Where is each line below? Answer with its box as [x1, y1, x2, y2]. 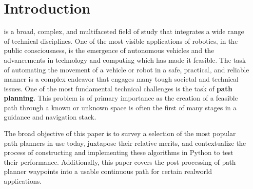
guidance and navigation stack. [4, 112, 97, 122]
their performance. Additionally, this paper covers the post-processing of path [4, 156, 236, 167]
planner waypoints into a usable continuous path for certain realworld [4, 166, 212, 176]
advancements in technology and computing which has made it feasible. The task [4, 54, 246, 65]
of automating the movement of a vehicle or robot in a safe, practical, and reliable [4, 64, 249, 74]
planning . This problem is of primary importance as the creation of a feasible [4, 93, 238, 103]
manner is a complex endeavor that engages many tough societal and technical [4, 74, 238, 84]
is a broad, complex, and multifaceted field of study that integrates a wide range [4, 26, 244, 36]
